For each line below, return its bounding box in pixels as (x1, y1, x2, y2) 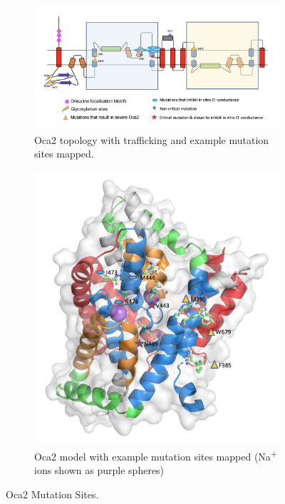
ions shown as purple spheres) (34, 463, 165, 478)
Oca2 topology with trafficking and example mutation (34, 132, 269, 147)
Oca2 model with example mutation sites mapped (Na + (34, 447, 277, 463)
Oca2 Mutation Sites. (6, 486, 99, 501)
